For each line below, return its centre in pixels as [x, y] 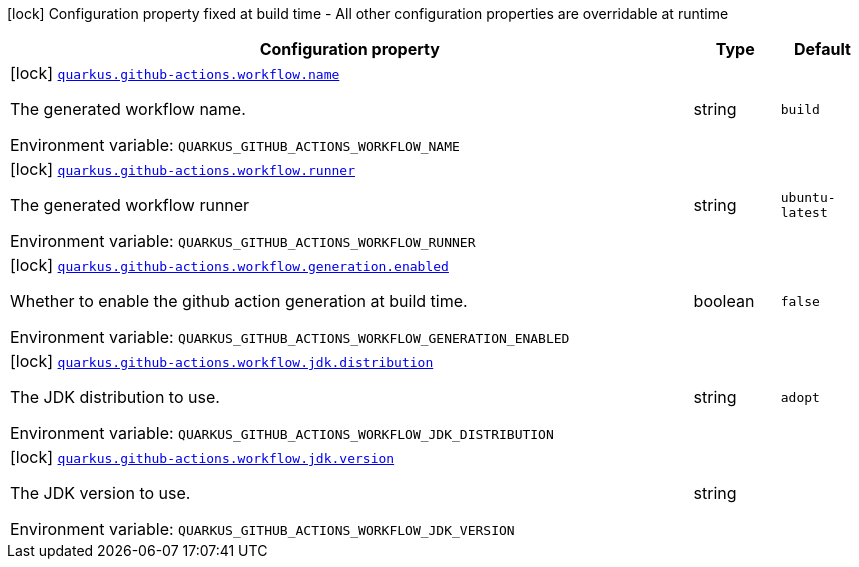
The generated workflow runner [130, 205]
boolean [724, 301]
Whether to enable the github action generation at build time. [239, 301]
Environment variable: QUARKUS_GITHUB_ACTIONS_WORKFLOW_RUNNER [243, 241]
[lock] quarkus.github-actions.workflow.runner [182, 169]
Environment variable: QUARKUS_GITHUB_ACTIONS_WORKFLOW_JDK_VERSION [262, 529]
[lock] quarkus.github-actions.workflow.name [175, 73]
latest [804, 212]
